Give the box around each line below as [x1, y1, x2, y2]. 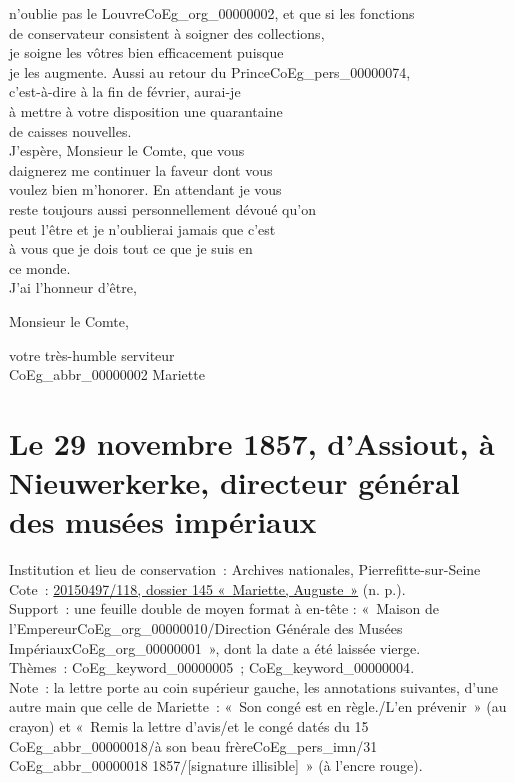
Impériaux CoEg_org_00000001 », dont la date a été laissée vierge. [9, 637, 421, 658]
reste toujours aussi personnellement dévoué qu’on [9, 198, 316, 219]
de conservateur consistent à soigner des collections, [9, 22, 325, 43]
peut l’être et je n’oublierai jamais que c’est [9, 218, 276, 239]
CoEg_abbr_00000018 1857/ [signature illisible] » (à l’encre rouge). [9, 755, 423, 776]
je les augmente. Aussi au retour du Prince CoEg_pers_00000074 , [9, 61, 411, 82]
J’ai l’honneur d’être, [9, 277, 137, 298]
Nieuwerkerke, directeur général [9, 462, 460, 503]
